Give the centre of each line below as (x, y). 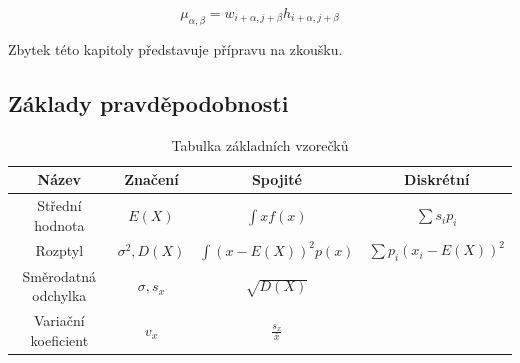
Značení (151, 179)
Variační (59, 319)
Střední (59, 205)
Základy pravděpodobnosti (148, 102)
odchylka (59, 295)
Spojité (276, 179)
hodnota (59, 224)
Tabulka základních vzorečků (260, 144)
